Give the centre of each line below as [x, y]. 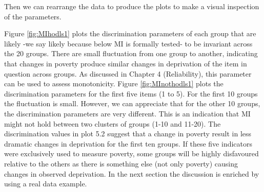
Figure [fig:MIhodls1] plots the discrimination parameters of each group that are [130, 33]
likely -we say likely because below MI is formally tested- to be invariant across [128, 43]
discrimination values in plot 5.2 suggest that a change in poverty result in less [128, 134]
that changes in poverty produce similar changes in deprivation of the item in [126, 63]
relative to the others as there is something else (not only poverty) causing [121, 163]
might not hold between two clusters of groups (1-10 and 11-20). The [113, 123]
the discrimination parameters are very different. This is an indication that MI [127, 113]
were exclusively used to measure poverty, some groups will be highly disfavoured [131, 153]
